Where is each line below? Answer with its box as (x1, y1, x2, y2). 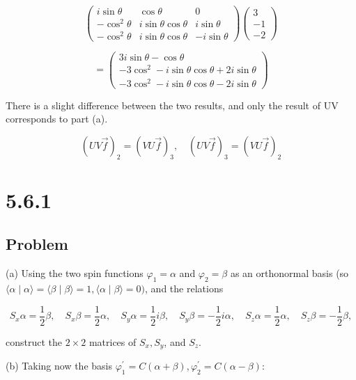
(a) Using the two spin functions (6, 266, 144, 280)
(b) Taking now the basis (6, 358, 112, 373)
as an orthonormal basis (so (230, 266, 349, 280)
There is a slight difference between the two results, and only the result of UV (6, 97, 339, 112)
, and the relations (145, 280, 224, 295)
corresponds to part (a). (6, 111, 108, 126)
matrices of (88, 334, 137, 349)
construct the (6, 334, 63, 349)
